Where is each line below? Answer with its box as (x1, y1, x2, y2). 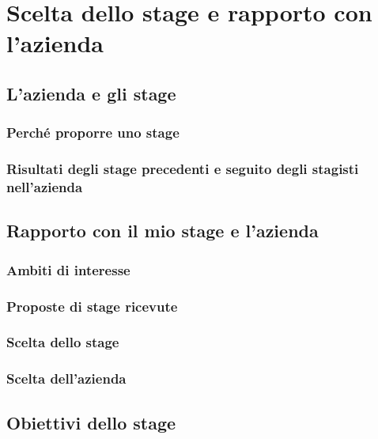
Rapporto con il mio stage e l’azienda (6, 218, 319, 243)
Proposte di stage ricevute (6, 296, 178, 316)
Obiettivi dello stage (6, 410, 176, 434)
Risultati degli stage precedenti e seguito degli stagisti (6, 159, 359, 179)
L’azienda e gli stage (6, 81, 176, 105)
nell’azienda (6, 177, 83, 197)
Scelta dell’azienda (6, 369, 127, 388)
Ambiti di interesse (6, 259, 130, 279)
